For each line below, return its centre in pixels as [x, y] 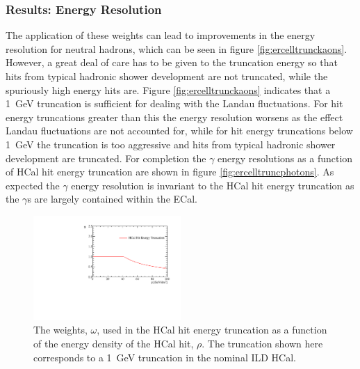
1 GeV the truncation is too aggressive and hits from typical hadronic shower [171, 144]
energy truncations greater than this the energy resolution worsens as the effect [174, 117]
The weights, [60, 330]
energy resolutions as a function [285, 158]
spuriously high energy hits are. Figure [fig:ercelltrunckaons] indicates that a [168, 89]
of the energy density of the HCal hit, [114, 343]
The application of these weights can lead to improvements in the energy [161, 35]
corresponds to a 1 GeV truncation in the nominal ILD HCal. [165, 357]
